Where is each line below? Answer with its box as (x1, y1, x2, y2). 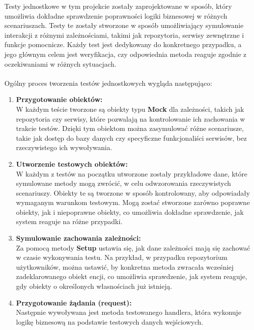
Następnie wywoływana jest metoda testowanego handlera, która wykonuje (16, 307, 241, 317)
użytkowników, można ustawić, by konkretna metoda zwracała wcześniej (16, 261, 234, 272)
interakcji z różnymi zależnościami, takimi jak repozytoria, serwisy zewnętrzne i (4, 29, 244, 40)
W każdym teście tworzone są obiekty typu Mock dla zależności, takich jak (16, 103, 244, 114)
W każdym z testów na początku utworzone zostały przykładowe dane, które (16, 168, 248, 178)
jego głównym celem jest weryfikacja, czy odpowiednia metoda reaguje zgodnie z (4, 49, 247, 59)
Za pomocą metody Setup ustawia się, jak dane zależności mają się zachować (16, 242, 251, 253)
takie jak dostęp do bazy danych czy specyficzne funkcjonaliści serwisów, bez (16, 132, 247, 143)
